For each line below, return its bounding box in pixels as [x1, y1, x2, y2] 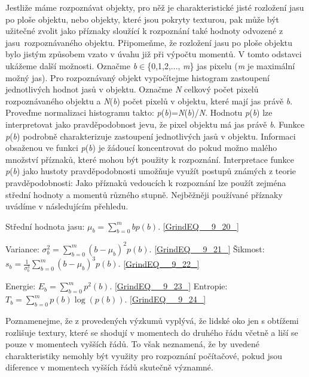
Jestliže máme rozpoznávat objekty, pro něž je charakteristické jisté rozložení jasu [5, 1, 304, 13]
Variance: [5, 242, 39, 255]
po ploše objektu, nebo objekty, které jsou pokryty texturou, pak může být [5, 13, 280, 25]
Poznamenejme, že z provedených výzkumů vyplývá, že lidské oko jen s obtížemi [5, 314, 299, 326]
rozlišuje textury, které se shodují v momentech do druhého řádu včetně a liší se [5, 326, 298, 338]
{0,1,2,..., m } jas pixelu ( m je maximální [147, 59, 295, 72]
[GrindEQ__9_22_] [123, 257, 200, 270]
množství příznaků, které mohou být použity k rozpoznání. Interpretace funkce [5, 153, 294, 165]
